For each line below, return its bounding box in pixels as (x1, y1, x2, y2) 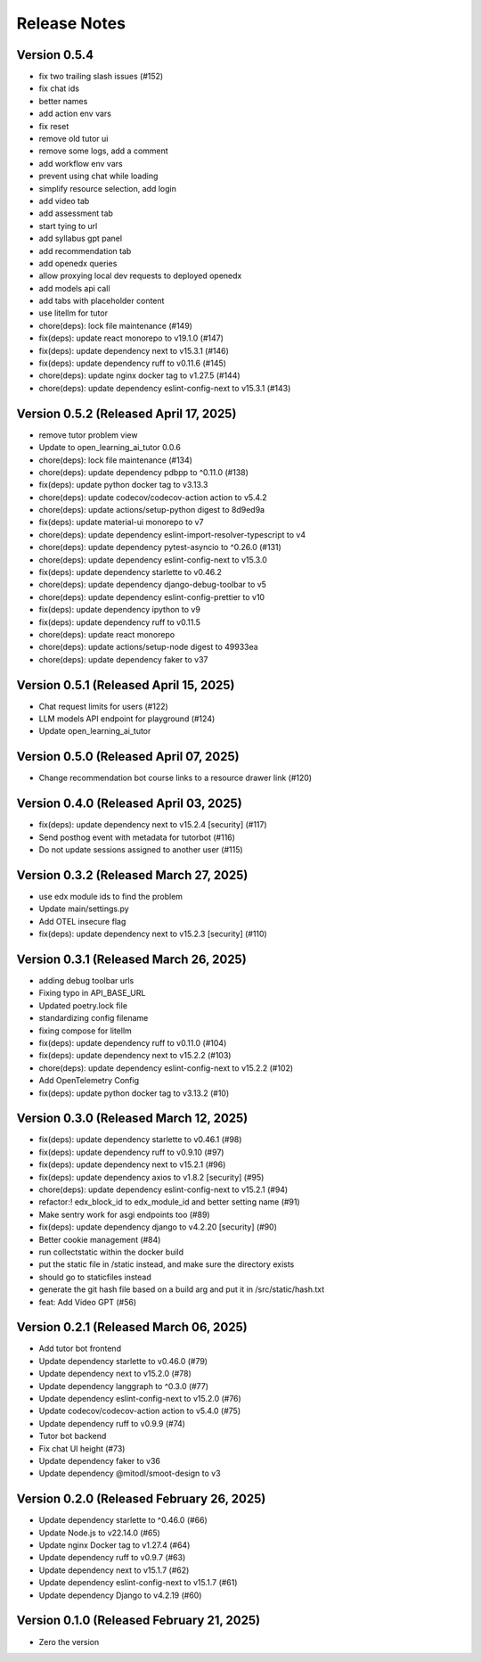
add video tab (38, 195, 90, 206)
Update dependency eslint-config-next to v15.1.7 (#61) (38, 1577, 238, 1588)
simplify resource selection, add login (38, 183, 177, 193)
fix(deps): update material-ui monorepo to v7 (38, 517, 204, 528)
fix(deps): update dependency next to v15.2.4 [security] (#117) (38, 819, 267, 830)
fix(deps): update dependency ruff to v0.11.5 (38, 616, 200, 628)
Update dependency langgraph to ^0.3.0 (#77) (38, 1380, 209, 1391)
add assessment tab (38, 208, 113, 218)
